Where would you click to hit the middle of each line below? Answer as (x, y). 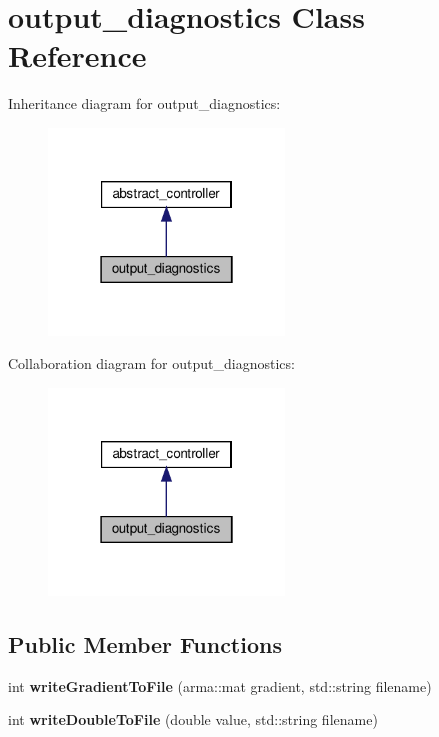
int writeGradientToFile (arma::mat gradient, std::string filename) (220, 685)
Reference (77, 55)
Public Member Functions (145, 643)
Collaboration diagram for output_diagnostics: (151, 363)
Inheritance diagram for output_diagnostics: (144, 103)
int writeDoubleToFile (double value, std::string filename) (193, 719)
